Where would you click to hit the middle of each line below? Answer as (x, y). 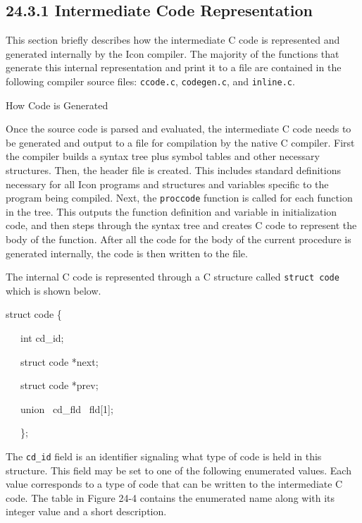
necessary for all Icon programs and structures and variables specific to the (167, 184)
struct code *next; (59, 361)
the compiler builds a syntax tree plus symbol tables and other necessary (163, 156)
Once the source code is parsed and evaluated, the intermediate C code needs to (179, 129)
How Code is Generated (57, 105)
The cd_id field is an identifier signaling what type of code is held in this (164, 456)
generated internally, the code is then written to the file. (127, 253)
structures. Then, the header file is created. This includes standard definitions (173, 170)
